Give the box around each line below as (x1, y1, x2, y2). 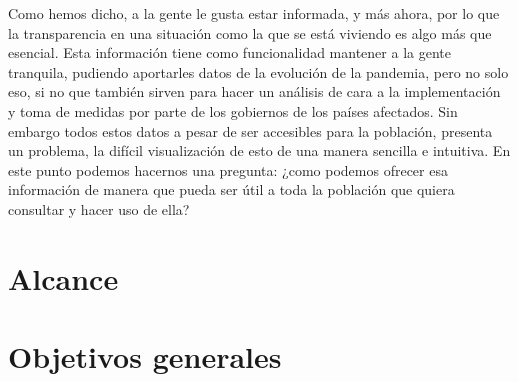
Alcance (8, 257, 119, 298)
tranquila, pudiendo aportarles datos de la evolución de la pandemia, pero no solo (8, 61, 509, 82)
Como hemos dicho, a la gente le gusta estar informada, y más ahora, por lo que (8, 3, 500, 23)
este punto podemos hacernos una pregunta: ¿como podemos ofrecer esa (8, 159, 448, 180)
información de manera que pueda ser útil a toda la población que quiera (8, 179, 455, 200)
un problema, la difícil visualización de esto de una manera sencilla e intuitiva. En (8, 140, 511, 161)
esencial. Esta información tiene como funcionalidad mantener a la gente (8, 42, 451, 63)
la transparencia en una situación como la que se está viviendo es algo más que (8, 22, 492, 43)
